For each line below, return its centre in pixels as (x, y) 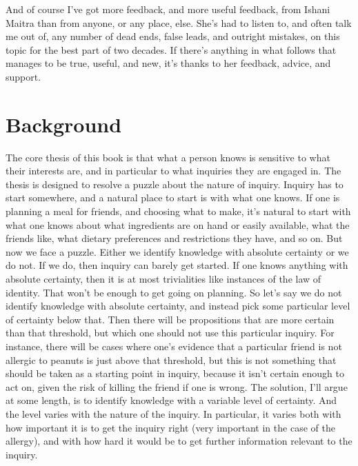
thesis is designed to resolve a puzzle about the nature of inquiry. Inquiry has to (175, 184)
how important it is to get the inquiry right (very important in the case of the (170, 427)
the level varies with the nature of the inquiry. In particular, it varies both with (173, 413)
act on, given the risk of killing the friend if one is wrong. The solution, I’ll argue (177, 386)
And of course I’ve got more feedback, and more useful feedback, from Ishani (168, 9)
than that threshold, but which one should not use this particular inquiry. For (170, 333)
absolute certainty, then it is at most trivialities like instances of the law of (163, 279)
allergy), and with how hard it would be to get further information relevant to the (179, 441)
